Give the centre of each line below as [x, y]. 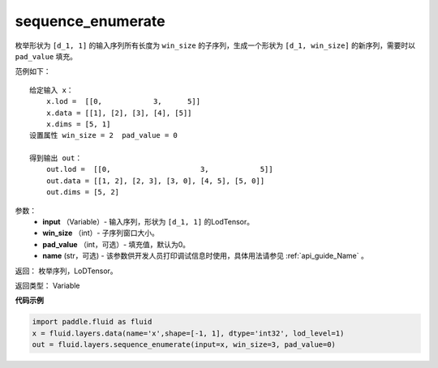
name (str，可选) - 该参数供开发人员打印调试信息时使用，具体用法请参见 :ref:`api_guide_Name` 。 [205, 256]
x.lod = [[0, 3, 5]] [123, 102]
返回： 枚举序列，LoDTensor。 [66, 271]
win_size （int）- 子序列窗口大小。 [101, 233]
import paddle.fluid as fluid [92, 322]
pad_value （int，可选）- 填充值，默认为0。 [116, 244]
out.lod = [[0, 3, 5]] [159, 169]
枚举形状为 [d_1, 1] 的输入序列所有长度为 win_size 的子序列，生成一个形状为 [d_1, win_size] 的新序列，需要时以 [215, 45]
